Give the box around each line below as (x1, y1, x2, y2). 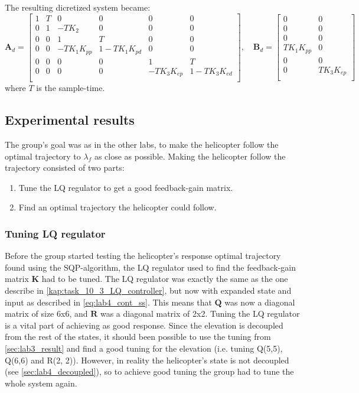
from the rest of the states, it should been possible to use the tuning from (5, 330, 271, 343)
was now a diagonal (224, 295, 295, 308)
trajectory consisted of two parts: (5, 161, 125, 174)
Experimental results (5, 111, 135, 129)
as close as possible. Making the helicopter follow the (94, 150, 286, 162)
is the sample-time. (36, 82, 105, 94)
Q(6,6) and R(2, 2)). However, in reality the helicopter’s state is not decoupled (5, 353, 289, 366)
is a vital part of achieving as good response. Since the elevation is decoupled (5, 319, 283, 331)
